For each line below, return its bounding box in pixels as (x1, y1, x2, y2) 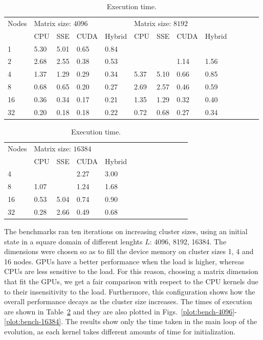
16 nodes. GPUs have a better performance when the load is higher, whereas (4, 256, 244, 266)
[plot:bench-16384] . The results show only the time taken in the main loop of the (4, 316, 257, 327)
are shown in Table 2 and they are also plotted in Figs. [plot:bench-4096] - (4, 306, 237, 316)
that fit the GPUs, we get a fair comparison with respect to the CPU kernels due (4, 276, 258, 286)
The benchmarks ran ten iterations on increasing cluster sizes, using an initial (4, 226, 248, 236)
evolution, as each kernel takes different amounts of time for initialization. (4, 326, 236, 336)
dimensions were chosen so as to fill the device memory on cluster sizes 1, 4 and (4, 246, 254, 257)
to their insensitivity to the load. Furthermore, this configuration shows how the (4, 286, 255, 297)
